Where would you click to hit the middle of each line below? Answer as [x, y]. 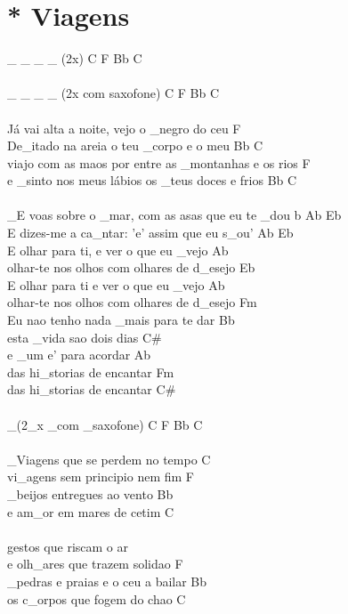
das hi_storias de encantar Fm [91, 372]
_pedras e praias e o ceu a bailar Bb [107, 581]
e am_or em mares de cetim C [91, 511]
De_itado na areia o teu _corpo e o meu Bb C [135, 145]
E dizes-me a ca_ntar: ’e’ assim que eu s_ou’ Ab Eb [150, 233]
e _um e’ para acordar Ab [79, 355]
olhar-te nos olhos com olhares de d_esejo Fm [132, 302]
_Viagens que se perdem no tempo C [109, 459]
